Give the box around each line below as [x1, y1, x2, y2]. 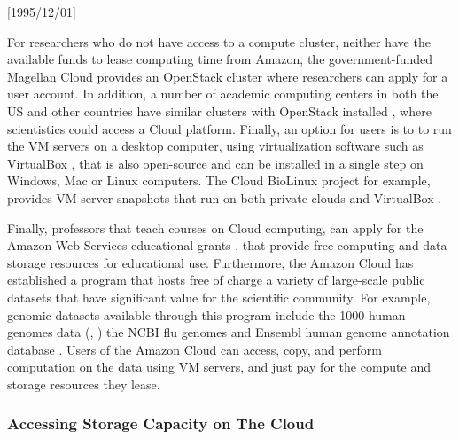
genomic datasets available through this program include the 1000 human [7, 305, 406, 324]
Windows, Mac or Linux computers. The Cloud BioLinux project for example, [7, 171, 431, 190]
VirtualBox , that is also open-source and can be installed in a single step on [7, 153, 424, 172]
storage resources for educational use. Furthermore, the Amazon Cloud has [7, 253, 414, 271]
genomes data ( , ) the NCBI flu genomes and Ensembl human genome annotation [7, 323, 450, 341]
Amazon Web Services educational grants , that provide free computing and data [7, 236, 447, 255]
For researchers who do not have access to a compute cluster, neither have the [7, 32, 431, 51]
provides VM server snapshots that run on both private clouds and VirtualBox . [7, 188, 442, 207]
